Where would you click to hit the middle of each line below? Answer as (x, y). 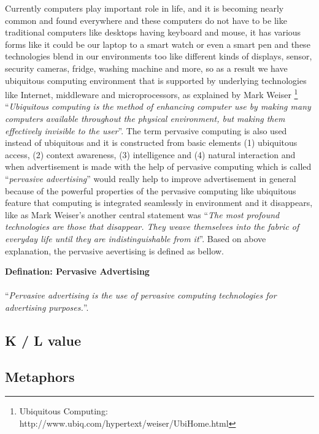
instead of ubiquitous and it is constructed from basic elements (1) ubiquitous (151, 143)
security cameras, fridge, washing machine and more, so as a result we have (146, 68)
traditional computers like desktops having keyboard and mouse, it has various (153, 32)
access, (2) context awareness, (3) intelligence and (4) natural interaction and (150, 154)
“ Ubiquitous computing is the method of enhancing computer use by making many (158, 106)
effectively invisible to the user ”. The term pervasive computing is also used (146, 130)
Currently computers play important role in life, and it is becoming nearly (144, 8)
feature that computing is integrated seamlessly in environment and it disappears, (159, 203)
